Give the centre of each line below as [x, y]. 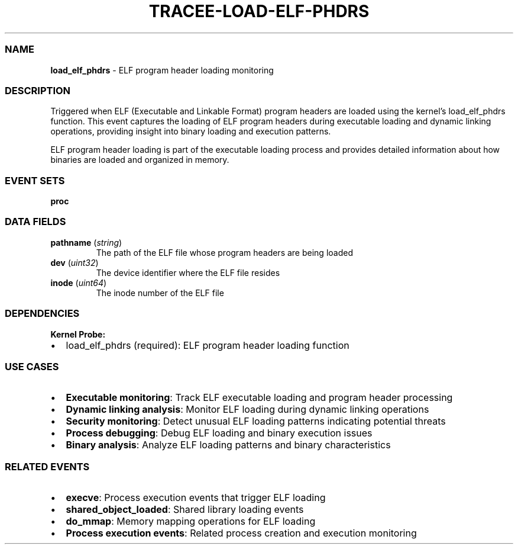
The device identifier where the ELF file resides [188, 272]
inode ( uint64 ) [79, 282]
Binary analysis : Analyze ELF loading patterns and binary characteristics [228, 445]
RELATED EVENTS [47, 466]
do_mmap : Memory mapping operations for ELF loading [191, 521]
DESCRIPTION [38, 90]
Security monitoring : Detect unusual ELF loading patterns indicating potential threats [256, 421]
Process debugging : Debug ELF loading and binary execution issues [219, 433]
